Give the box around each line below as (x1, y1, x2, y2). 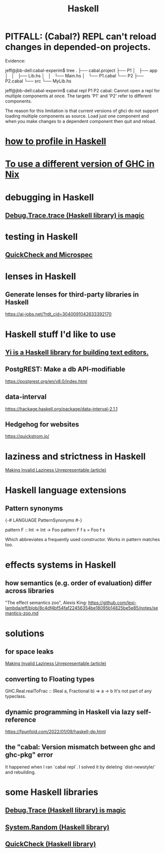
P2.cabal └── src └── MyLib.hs (5, 78, 72, 84)
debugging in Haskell (5, 191, 94, 203)
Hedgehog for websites (5, 420, 79, 429)
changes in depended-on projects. (5, 42, 151, 53)
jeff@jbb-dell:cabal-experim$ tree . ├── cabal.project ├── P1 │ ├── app (5, 67, 158, 73)
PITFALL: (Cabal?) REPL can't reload (5, 31, 157, 42)
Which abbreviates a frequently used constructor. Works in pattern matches (5, 537, 160, 543)
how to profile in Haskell (5, 136, 107, 147)
